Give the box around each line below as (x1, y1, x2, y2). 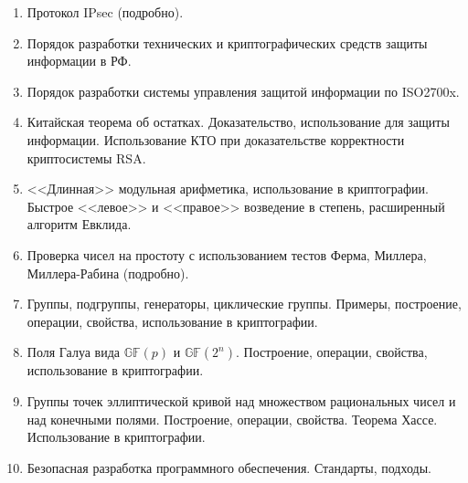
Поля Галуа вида (27, 342, 121, 362)
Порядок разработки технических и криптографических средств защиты (27, 33, 428, 52)
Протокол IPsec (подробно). (27, 3, 184, 21)
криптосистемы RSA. (27, 148, 146, 167)
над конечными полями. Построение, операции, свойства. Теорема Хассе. (27, 409, 438, 428)
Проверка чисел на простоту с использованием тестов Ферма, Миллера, (27, 245, 427, 264)
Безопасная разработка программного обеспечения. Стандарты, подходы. (27, 457, 431, 477)
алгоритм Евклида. (27, 215, 132, 234)
